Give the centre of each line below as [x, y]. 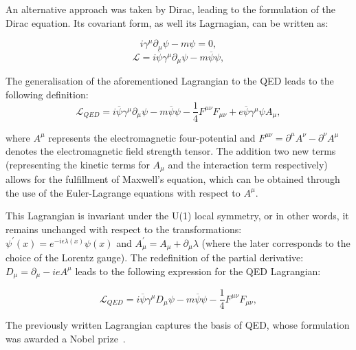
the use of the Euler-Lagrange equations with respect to [123, 192]
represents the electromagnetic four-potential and [152, 137]
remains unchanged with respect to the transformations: [124, 229]
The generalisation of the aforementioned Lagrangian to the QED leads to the [170, 81]
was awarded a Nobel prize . [66, 338]
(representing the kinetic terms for [78, 164]
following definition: [47, 94]
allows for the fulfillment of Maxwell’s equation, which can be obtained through [173, 179]
